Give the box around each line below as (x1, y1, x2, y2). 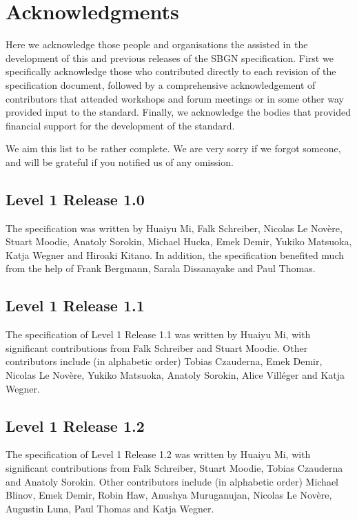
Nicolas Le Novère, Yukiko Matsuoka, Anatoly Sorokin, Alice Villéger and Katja (6, 368, 345, 382)
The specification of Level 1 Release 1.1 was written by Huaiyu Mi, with (6, 327, 311, 342)
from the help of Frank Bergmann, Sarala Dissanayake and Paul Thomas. (6, 261, 316, 275)
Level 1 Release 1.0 (6, 188, 145, 209)
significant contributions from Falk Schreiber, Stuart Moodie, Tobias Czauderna (6, 461, 343, 475)
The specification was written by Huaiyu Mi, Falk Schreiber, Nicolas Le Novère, (6, 220, 343, 235)
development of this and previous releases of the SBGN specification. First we (6, 50, 334, 65)
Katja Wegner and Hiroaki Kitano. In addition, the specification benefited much (6, 247, 344, 262)
